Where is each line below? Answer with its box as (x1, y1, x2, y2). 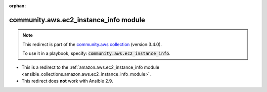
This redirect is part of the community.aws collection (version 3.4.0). (22, 41, 162, 47)
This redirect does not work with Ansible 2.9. (21, 78, 113, 84)
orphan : (9, 3, 26, 8)
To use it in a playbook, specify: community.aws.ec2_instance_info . (22, 50, 171, 56)
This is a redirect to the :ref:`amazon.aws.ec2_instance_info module (21, 64, 160, 70)
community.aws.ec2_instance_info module (9, 15, 145, 24)
